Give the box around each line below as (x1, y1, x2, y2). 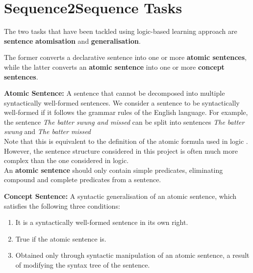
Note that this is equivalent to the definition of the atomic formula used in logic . (4, 136, 248, 146)
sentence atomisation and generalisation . (4, 35, 141, 46)
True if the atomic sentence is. (15, 233, 106, 244)
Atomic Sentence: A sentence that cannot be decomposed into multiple (4, 88, 225, 98)
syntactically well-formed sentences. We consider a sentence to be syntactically (4, 97, 240, 108)
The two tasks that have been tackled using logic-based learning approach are (4, 26, 237, 36)
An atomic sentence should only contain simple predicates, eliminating (4, 164, 223, 175)
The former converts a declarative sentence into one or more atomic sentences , (4, 52, 247, 62)
